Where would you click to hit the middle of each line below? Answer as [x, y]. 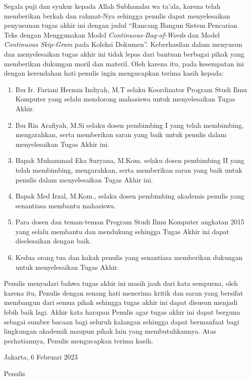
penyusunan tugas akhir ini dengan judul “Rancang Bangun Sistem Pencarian [121, 25]
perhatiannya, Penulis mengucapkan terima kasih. [79, 340]
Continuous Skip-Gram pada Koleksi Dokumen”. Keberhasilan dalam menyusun [123, 44]
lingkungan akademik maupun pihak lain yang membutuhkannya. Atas [110, 331]
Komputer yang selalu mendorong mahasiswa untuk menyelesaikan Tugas [125, 99]
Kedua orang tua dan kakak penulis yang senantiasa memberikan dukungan [129, 257]
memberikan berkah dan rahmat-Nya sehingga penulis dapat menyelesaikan [117, 15]
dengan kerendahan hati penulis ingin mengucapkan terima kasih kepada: [114, 73]
